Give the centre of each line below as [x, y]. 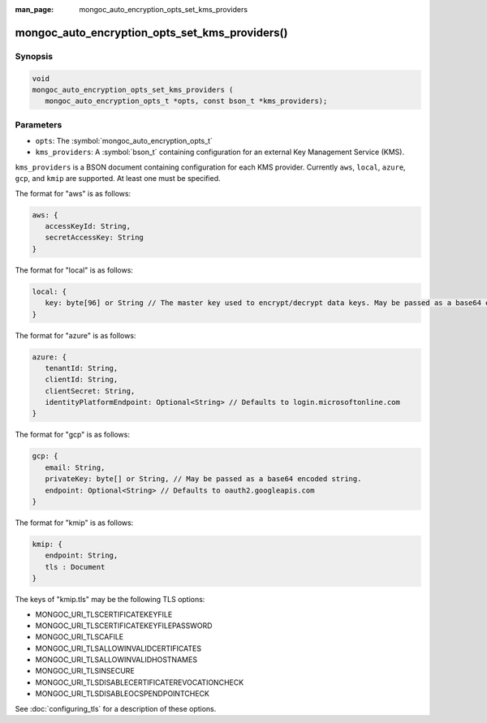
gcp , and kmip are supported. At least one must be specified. [118, 179]
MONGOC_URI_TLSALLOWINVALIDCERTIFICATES [119, 648]
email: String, [75, 467]
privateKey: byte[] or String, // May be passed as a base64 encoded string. [203, 479]
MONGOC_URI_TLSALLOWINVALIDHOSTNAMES [116, 660]
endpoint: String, [82, 555]
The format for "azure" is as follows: [75, 335]
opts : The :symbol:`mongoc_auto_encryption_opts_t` [124, 141]
